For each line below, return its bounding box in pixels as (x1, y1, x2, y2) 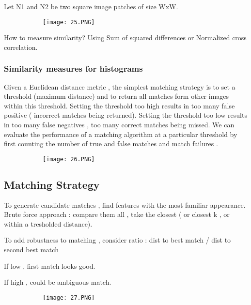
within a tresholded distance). (4, 218, 93, 229)
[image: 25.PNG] (43, 18, 95, 26)
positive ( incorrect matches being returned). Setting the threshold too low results (4, 110, 247, 120)
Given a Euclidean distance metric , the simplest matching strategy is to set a (4, 81, 235, 91)
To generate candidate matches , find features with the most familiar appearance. (4, 199, 246, 210)
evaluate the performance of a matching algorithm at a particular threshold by (4, 129, 237, 139)
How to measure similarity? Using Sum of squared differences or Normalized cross (4, 32, 247, 43)
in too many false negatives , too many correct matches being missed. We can (4, 120, 235, 130)
